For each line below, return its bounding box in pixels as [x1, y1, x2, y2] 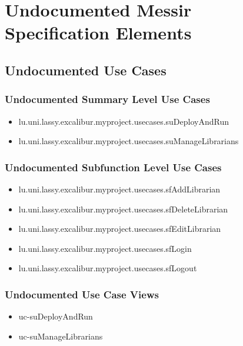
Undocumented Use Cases [5, 61, 167, 79]
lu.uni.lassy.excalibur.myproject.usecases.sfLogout [18, 262, 197, 274]
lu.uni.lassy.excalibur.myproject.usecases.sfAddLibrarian [18, 182, 221, 195]
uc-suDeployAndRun [18, 310, 93, 322]
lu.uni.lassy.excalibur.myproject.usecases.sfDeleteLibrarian [18, 202, 228, 215]
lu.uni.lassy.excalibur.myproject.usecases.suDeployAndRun [18, 115, 229, 127]
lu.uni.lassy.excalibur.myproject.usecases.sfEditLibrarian [18, 222, 221, 235]
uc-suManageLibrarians [18, 330, 103, 342]
